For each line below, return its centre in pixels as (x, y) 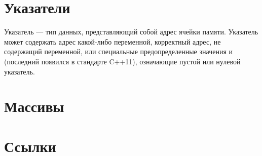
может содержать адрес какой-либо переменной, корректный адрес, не (113, 41)
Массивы (34, 106)
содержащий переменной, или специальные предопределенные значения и (118, 51)
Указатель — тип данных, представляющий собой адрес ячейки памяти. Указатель (131, 32)
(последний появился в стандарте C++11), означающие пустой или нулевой (122, 61)
